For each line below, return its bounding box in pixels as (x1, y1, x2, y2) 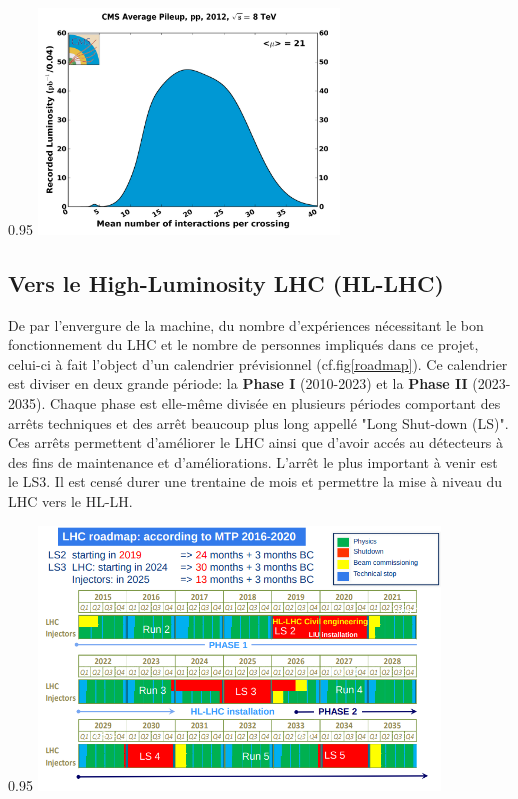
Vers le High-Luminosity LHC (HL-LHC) (8, 267, 444, 298)
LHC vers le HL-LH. (8, 490, 133, 511)
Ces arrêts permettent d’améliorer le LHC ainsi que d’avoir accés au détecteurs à (8, 432, 504, 453)
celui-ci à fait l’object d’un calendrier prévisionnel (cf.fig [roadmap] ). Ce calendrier (8, 353, 508, 374)
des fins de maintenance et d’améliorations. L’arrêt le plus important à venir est (8, 451, 498, 472)
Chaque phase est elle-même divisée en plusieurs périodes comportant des (49, 392, 501, 413)
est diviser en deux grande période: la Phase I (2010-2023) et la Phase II (8, 373, 468, 394)
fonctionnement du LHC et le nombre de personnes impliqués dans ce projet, (8, 334, 479, 355)
